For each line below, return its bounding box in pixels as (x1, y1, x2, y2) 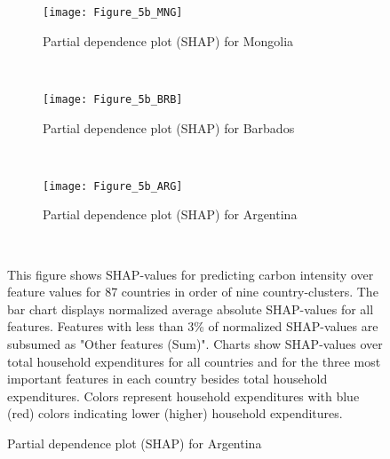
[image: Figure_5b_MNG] (43, 6, 183, 19)
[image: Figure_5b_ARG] (43, 179, 183, 193)
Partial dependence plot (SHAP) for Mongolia (43, 31, 294, 50)
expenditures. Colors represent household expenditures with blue (7, 386, 360, 405)
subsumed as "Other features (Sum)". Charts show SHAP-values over (7, 334, 383, 352)
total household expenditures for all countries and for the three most (7, 352, 381, 370)
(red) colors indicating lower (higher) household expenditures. (7, 404, 343, 423)
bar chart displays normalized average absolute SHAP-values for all (7, 299, 374, 318)
